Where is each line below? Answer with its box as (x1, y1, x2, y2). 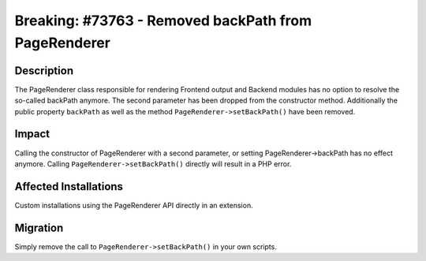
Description (14, 64, 74, 77)
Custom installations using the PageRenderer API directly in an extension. (14, 200, 253, 210)
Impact (14, 127, 50, 141)
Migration (14, 221, 64, 234)
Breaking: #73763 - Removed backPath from (14, 12, 312, 29)
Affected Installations (14, 180, 124, 193)
